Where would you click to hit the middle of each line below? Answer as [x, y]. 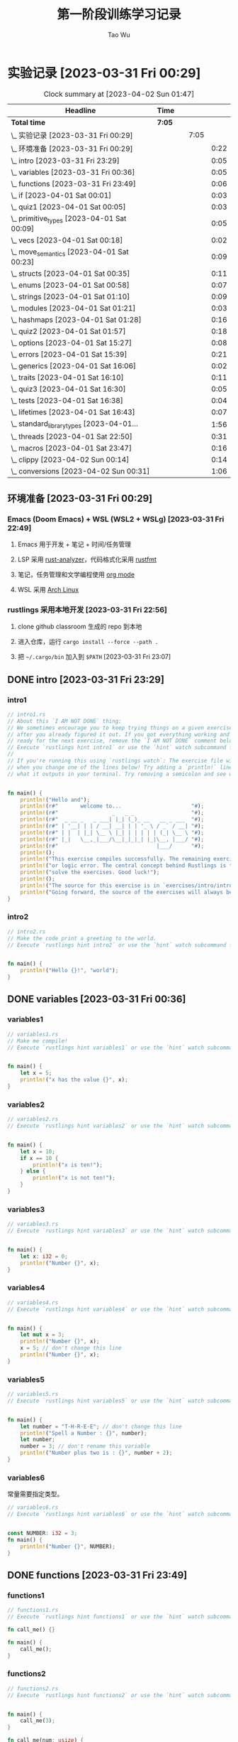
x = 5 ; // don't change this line [71, 1348]
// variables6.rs [33, 1507]
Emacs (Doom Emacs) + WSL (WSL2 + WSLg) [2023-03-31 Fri [116, 519]
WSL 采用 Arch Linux [48, 589]
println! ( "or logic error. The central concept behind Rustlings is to [128, 866]
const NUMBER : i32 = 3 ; [42, 1533]
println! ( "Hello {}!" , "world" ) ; [69, 971]
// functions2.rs [33, 1689]
